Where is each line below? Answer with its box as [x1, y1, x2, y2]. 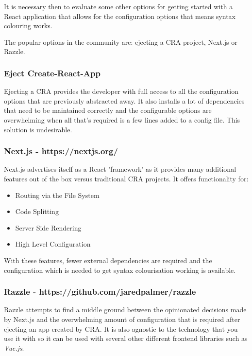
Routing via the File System [15, 190, 100, 200]
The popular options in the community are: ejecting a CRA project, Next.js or [4, 36, 237, 47]
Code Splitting [15, 206, 59, 216]
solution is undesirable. [4, 124, 72, 134]
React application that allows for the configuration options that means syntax [4, 11, 235, 21]
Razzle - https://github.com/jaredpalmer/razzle [4, 285, 196, 298]
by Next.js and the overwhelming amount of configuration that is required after [4, 314, 240, 324]
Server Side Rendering [15, 222, 82, 232]
